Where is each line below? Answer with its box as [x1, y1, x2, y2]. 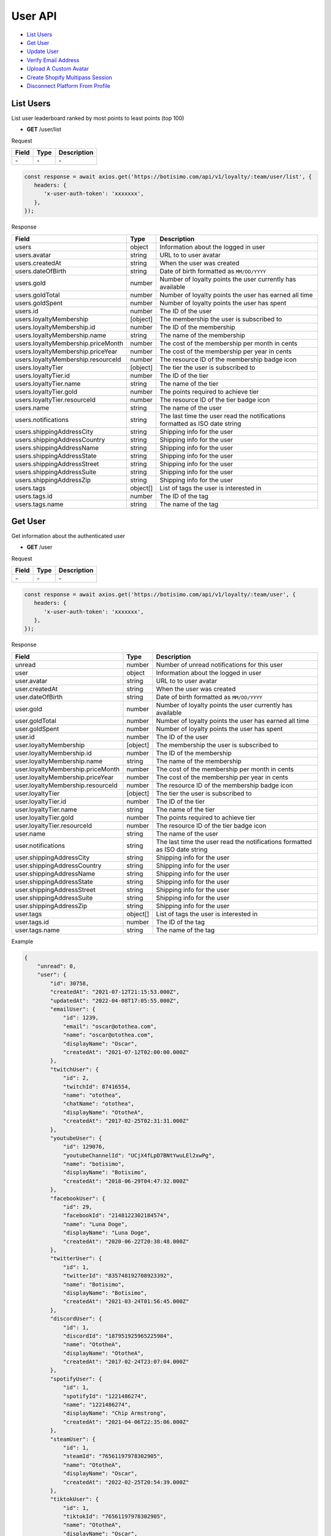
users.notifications [15, 415, 69, 424]
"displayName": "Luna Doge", [63, 1229, 151, 1236]
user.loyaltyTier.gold [15, 813, 74, 821]
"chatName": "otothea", [63, 1100, 135, 1107]
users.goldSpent [15, 299, 63, 307]
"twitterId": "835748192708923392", [63, 1272, 173, 1279]
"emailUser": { [50, 1006, 96, 1013]
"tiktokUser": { [50, 1496, 99, 1503]
